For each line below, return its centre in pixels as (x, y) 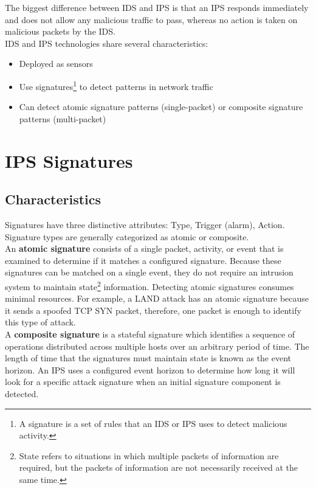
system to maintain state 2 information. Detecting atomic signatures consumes (149, 285)
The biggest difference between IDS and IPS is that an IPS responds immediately (157, 7)
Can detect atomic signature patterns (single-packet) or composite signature (161, 107)
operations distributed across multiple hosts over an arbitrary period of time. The (157, 346)
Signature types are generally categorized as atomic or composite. (127, 236)
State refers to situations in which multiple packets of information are (149, 455)
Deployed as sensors (56, 64)
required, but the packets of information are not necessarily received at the (158, 467)
